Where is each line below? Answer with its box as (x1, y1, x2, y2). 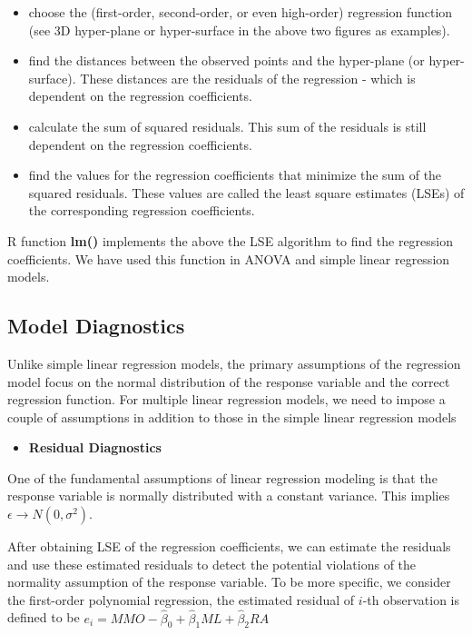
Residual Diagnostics (28, 438, 162, 457)
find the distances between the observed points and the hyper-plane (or (28, 51, 425, 70)
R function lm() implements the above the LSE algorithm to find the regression (7, 231, 454, 250)
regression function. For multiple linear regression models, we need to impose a (7, 390, 446, 409)
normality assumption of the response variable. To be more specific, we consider (7, 572, 451, 591)
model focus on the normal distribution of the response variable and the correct (7, 372, 450, 391)
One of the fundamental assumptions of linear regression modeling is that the (7, 468, 438, 487)
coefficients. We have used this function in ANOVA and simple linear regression (7, 249, 450, 268)
